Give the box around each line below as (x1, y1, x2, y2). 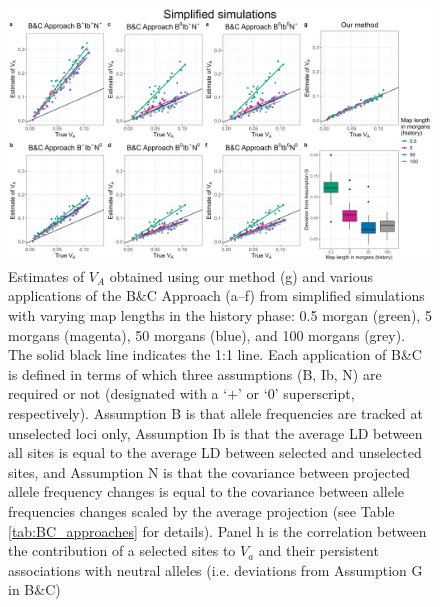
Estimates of (8, 265, 85, 286)
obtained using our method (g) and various (109, 265, 373, 286)
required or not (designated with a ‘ (8, 383, 228, 404)
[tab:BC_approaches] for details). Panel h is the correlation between (8, 520, 427, 541)
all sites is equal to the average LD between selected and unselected (8, 442, 422, 463)
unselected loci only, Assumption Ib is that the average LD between (8, 422, 423, 443)
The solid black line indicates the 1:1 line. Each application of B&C (8, 344, 422, 365)
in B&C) (8, 579, 61, 600)
